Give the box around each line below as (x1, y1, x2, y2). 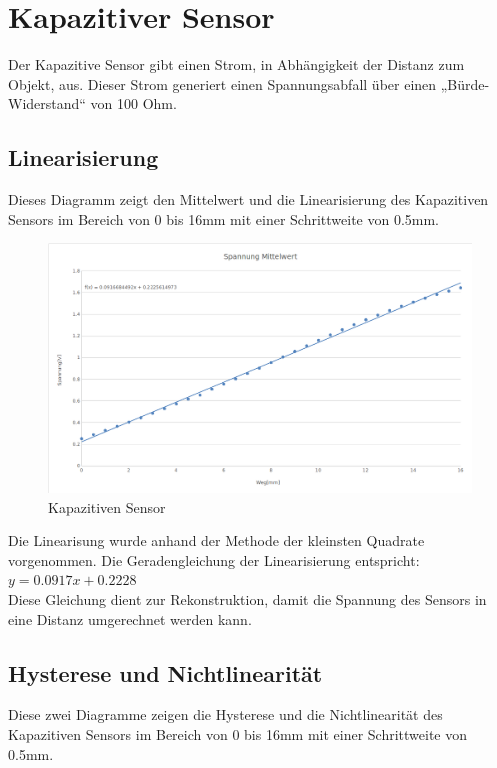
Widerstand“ (8, 93, 86, 114)
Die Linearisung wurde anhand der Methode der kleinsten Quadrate (8, 530, 425, 551)
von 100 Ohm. (90, 93, 177, 114)
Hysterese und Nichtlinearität (8, 657, 323, 688)
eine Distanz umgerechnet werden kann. (8, 608, 252, 629)
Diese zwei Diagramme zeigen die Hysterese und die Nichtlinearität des (8, 704, 443, 725)
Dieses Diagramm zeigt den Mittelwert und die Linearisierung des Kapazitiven (8, 189, 489, 210)
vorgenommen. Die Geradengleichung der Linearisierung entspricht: (8, 549, 420, 570)
